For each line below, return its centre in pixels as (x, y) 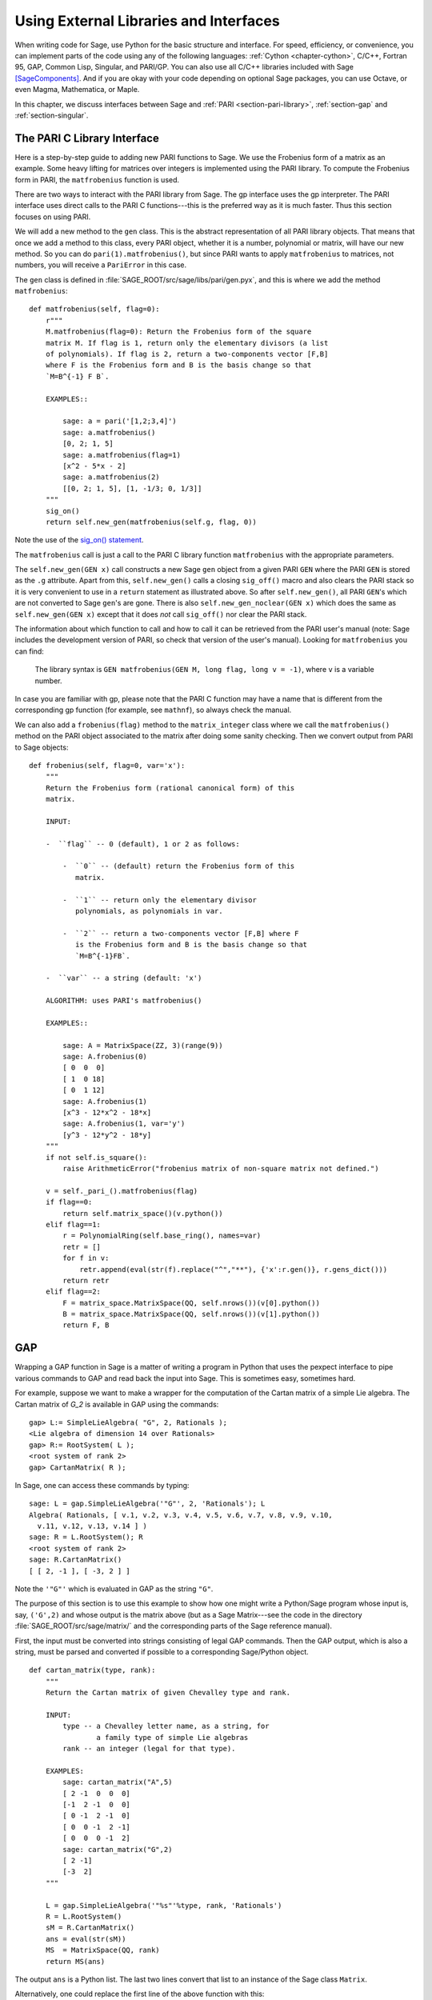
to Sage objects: (42, 747)
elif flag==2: (73, 1292)
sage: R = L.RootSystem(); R (86, 1537)
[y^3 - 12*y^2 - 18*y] (107, 1135)
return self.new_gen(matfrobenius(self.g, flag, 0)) (151, 522)
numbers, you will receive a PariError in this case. (101, 265)
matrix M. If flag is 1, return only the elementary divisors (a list (187, 343)
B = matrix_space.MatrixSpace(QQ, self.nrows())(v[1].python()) (191, 1314)
